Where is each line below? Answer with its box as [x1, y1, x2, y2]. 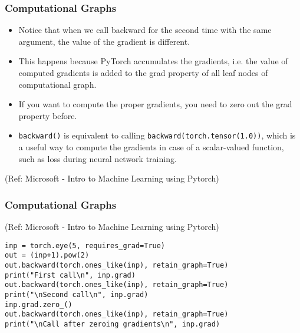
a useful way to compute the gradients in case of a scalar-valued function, [18, 141, 284, 153]
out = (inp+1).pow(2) [5, 251, 90, 260]
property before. [18, 109, 77, 121]
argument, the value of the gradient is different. [18, 35, 190, 47]
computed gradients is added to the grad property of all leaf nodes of [18, 67, 268, 78]
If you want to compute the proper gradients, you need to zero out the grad [18, 98, 292, 110]
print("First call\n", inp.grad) [5, 271, 136, 279]
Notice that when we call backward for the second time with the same [18, 24, 272, 36]
